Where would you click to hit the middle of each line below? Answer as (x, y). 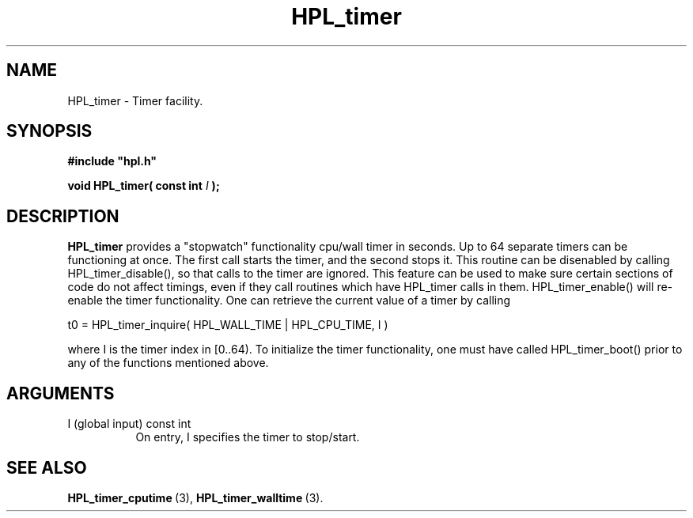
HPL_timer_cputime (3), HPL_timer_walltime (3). (195, 497)
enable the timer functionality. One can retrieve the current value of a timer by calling (289, 301)
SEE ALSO (47, 467)
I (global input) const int (129, 424)
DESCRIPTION (63, 216)
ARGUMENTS (61, 393)
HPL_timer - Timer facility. (135, 100)
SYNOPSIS (49, 131)
